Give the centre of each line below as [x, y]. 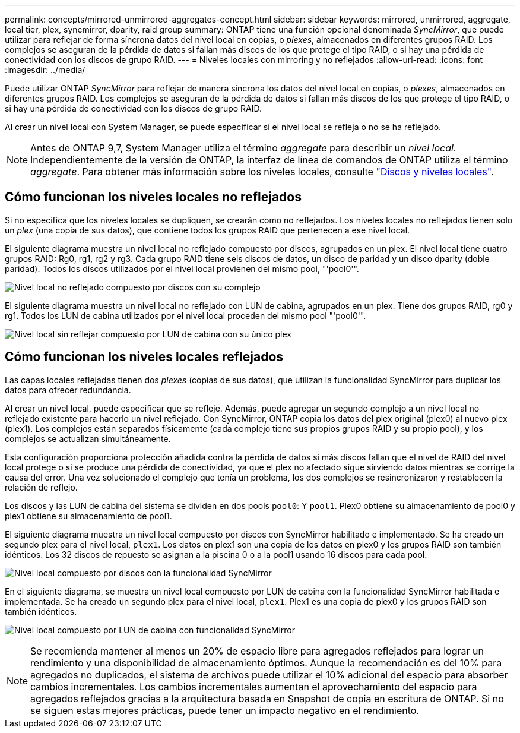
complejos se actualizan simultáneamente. [88, 438]
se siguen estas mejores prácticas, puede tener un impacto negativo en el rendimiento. [225, 710]
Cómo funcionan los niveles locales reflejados [144, 357]
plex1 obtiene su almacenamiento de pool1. [88, 516]
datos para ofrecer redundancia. [68, 390]
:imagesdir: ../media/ [45, 70]
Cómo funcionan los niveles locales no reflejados [153, 197]
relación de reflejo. [41, 487]
